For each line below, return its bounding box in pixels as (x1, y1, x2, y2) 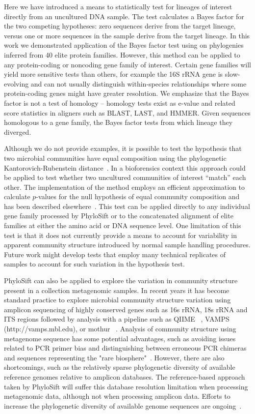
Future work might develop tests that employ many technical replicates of (4, 249, 226, 259)
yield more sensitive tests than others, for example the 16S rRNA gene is (4, 69, 223, 79)
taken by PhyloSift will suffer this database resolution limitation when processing (4, 381, 248, 391)
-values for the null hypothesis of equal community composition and (36, 191, 240, 202)
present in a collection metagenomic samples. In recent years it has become (4, 285, 229, 295)
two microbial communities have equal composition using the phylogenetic (4, 152, 227, 163)
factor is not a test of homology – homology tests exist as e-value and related (4, 97, 235, 108)
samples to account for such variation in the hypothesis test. (4, 259, 185, 269)
